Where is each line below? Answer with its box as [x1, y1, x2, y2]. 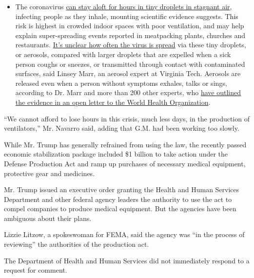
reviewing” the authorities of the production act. [4, 239, 149, 249]
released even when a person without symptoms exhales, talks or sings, [15, 78, 227, 88]
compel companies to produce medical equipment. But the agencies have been [4, 203, 236, 214]
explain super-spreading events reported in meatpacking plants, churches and [15, 30, 245, 40]
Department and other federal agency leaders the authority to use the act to [4, 194, 232, 204]
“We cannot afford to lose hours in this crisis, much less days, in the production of [4, 113, 250, 123]
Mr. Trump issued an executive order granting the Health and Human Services [4, 184, 239, 195]
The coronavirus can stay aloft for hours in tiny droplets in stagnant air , [15, 1, 232, 11]
